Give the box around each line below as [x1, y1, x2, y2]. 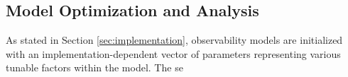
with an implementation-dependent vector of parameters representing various [6, 46, 341, 61]
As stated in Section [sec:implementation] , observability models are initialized [6, 32, 343, 47]
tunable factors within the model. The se [6, 60, 183, 75]
